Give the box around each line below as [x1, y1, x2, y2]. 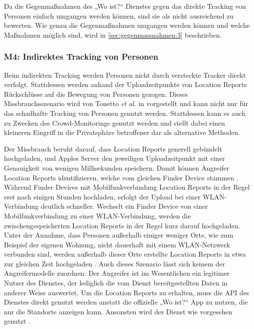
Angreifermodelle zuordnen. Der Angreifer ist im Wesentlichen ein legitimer [4, 268, 230, 278]
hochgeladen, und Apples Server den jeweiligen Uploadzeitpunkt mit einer [4, 153, 225, 163]
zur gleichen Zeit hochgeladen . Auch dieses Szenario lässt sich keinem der [4, 258, 225, 268]
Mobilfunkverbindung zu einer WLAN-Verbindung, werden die [4, 210, 191, 220]
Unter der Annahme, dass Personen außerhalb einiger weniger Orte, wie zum [4, 230, 233, 240]
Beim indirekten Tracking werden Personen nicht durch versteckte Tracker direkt [4, 69, 246, 80]
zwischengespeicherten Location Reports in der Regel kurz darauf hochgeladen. [4, 220, 240, 230]
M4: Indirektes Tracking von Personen [4, 50, 159, 63]
